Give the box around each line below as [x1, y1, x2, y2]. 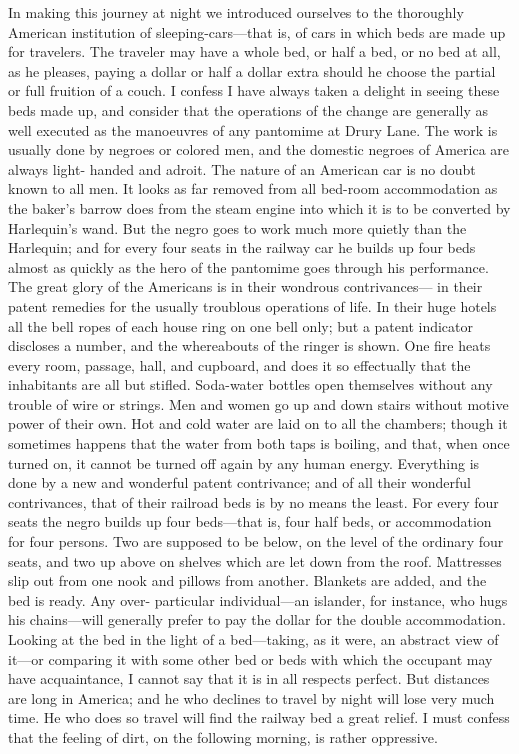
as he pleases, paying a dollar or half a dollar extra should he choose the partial [8, 60, 496, 81]
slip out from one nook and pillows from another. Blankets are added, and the [8, 570, 487, 591]
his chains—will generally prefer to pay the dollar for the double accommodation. [8, 609, 506, 630]
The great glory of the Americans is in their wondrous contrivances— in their [8, 276, 483, 297]
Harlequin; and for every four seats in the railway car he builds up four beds [8, 237, 476, 258]
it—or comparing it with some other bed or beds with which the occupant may [8, 648, 493, 669]
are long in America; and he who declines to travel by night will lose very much [8, 687, 495, 708]
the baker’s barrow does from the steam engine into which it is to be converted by [8, 197, 511, 218]
